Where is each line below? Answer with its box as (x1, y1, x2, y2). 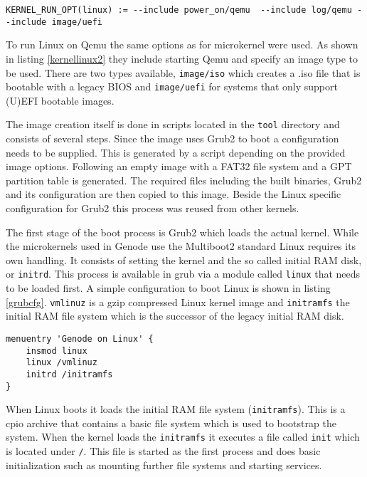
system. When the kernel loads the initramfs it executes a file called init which (6, 429, 360, 444)
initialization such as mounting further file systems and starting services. (6, 457, 322, 472)
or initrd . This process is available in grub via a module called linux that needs (6, 266, 361, 281)
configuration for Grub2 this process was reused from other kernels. (6, 201, 299, 216)
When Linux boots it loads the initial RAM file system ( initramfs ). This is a (6, 402, 346, 416)
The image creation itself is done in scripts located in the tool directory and (6, 117, 340, 132)
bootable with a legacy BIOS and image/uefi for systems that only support (6, 79, 338, 94)
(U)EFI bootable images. (6, 93, 115, 108)
